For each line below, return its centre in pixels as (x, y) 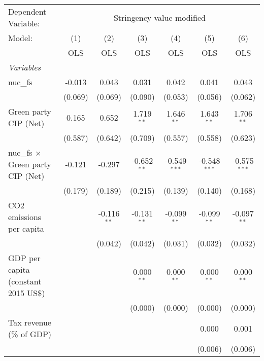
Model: (21, 38)
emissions (25, 217)
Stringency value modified (159, 17)
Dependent (27, 11)
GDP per (24, 258)
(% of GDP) (30, 334)
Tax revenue (30, 322)
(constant (25, 281)
